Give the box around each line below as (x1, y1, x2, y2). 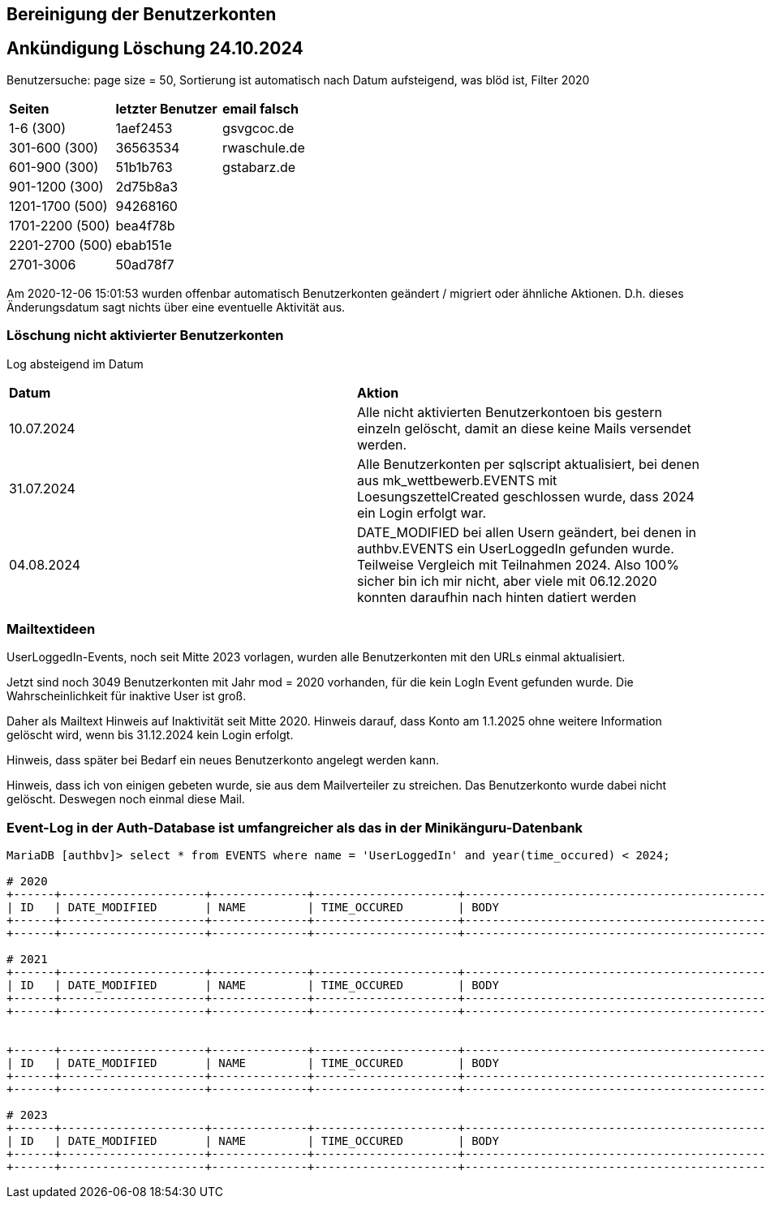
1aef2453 (115, 119, 173, 136)
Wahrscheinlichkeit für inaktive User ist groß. (6, 689, 247, 704)
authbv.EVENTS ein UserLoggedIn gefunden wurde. (357, 540, 674, 557)
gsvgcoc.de (222, 119, 295, 136)
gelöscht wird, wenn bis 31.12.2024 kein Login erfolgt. (6, 728, 294, 742)
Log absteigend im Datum (6, 356, 144, 371)
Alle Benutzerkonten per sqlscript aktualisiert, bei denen (357, 455, 699, 472)
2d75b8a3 (115, 178, 179, 195)
